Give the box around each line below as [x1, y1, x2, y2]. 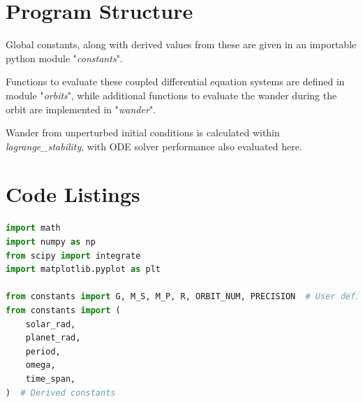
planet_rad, [25, 333, 81, 343]
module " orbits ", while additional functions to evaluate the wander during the [6, 87, 337, 102]
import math [6, 223, 61, 234]
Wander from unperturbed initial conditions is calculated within [6, 125, 280, 140]
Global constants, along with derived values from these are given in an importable [6, 37, 357, 52]
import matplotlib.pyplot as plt [6, 264, 161, 275]
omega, [25, 360, 56, 371]
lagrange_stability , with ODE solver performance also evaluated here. [6, 138, 302, 153]
